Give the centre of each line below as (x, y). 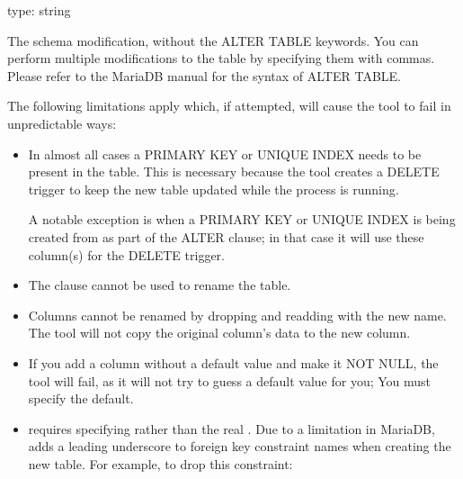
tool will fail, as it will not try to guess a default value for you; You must (230, 380)
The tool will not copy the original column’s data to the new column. (219, 333)
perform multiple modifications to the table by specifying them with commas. (221, 58)
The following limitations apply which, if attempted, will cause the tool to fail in (229, 106)
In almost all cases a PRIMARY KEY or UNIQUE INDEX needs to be (225, 154)
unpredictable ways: (62, 123)
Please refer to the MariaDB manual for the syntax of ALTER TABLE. (205, 75)
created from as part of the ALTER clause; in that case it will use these (226, 236)
